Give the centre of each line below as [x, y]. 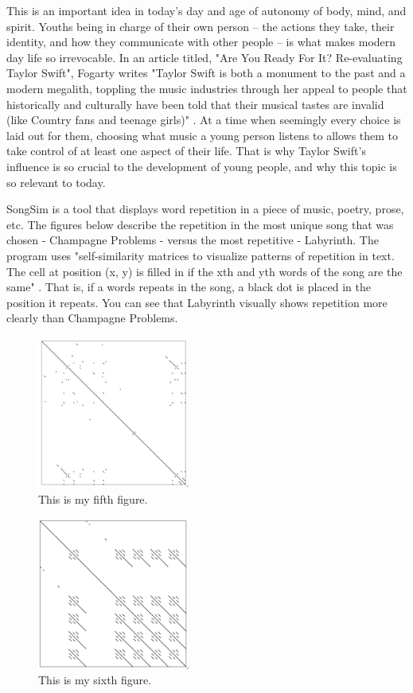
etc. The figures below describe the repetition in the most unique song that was [200, 224]
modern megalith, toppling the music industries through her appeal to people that [207, 88]
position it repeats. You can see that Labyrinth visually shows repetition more [197, 302]
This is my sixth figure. [95, 680]
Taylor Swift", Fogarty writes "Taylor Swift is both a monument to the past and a [206, 73]
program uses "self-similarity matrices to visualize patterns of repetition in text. [201, 255]
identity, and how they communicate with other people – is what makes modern [201, 42]
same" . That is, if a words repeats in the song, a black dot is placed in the [189, 287]
